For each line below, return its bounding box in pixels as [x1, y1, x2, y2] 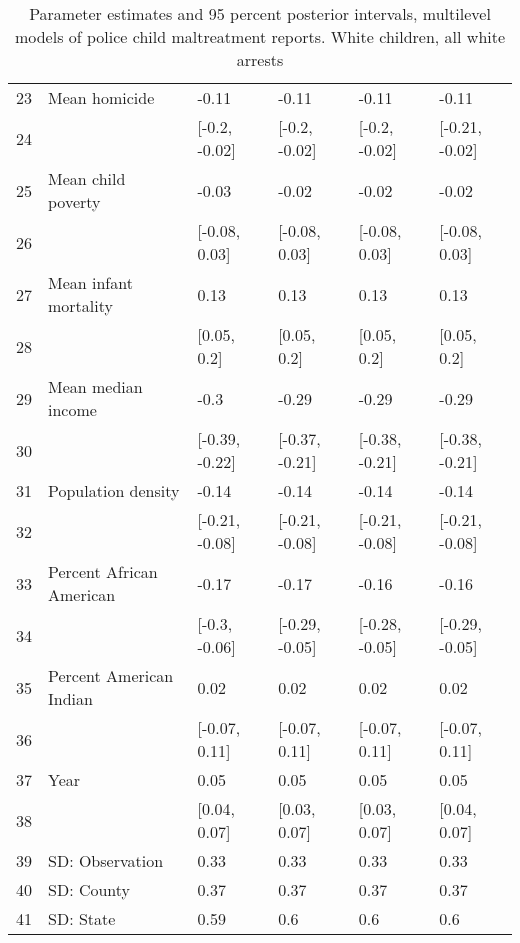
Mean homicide [48, 86, 155, 109]
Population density [48, 479, 180, 502]
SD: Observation [48, 849, 164, 872]
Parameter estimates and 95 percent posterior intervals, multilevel [29, 2, 491, 25]
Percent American [48, 664, 174, 687]
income [48, 398, 97, 421]
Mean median [48, 375, 143, 398]
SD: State [48, 907, 116, 930]
